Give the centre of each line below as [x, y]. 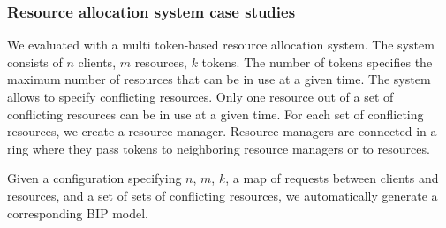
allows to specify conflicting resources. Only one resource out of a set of [200, 96]
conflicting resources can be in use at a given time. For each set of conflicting [215, 114]
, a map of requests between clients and [332, 178]
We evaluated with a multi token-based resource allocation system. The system [221, 45]
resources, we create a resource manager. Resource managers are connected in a [222, 131]
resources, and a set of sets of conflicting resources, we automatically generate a [223, 195]
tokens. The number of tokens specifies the [317, 61]
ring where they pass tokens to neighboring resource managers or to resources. [219, 148]
